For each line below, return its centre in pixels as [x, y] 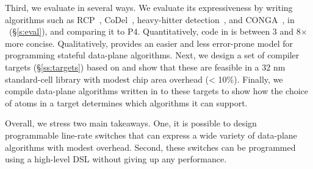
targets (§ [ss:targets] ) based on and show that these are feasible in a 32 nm [145, 67]
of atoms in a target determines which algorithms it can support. [126, 102]
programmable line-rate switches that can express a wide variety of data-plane [151, 135]
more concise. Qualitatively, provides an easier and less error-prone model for [149, 43]
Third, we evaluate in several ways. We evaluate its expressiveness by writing [149, 7]
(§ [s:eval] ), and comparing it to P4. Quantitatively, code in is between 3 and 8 [155, 31]
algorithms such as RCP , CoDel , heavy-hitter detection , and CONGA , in [150, 19]
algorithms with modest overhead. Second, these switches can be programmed [150, 147]
